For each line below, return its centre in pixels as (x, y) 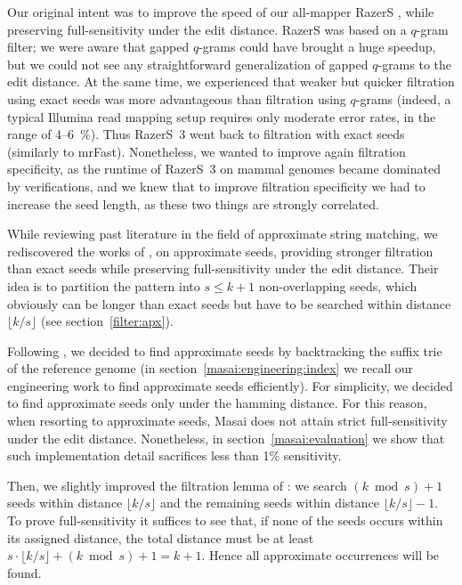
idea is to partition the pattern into (104, 285)
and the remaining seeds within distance (270, 503)
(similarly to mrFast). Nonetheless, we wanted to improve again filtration (207, 151)
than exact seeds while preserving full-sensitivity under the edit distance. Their (223, 268)
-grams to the (415, 64)
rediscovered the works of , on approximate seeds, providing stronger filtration (220, 251)
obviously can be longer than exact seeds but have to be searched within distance (229, 303)
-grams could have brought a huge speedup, (317, 47)
